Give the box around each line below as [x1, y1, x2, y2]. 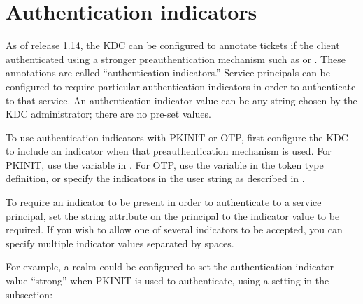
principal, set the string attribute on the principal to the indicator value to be [6, 208, 340, 223]
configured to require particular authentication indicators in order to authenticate [6, 78, 356, 93]
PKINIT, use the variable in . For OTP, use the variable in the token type [6, 157, 324, 172]
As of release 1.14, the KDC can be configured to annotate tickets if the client [6, 38, 340, 53]
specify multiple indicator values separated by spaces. [6, 235, 234, 250]
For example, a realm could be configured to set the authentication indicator [6, 259, 334, 274]
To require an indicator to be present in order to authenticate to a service [6, 195, 322, 209]
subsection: [6, 286, 53, 301]
